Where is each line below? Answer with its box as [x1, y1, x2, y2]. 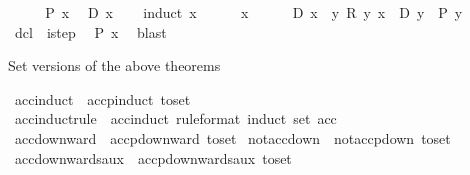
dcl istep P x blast [14, 21, 167, 42]
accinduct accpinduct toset [14, 88, 191, 109]
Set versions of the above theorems [8, 55, 221, 76]
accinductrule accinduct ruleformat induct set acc [14, 108, 337, 129]
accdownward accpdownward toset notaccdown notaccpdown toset [14, 127, 451, 148]
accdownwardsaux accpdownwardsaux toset [14, 147, 292, 168]
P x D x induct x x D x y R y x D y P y [45, 2, 463, 22]
